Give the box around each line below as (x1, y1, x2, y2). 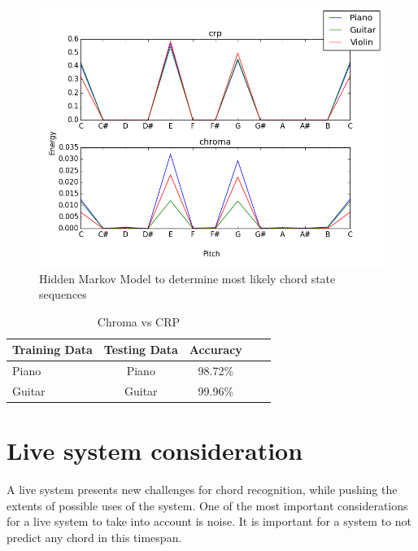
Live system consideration (7, 434, 303, 467)
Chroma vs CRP (97, 313, 181, 330)
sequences (39, 286, 87, 303)
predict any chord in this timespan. (7, 529, 182, 545)
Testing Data (103, 341, 178, 358)
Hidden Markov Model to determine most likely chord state (39, 269, 336, 286)
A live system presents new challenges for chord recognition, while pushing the (7, 481, 398, 498)
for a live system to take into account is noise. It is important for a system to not (7, 513, 411, 530)
